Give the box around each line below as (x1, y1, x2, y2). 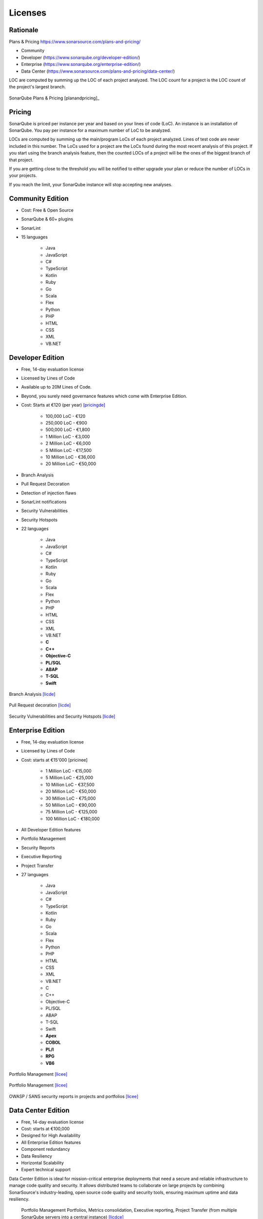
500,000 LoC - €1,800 (45, 427, 90, 433)
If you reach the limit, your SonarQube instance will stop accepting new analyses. (9, 181, 172, 187)
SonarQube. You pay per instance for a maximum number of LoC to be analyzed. (9, 127, 171, 134)
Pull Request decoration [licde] (9, 702, 71, 708)
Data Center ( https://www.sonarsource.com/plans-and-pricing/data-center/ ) (21, 68, 175, 74)
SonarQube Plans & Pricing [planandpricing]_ (9, 95, 100, 101)
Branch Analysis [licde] (9, 691, 56, 697)
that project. (9, 157, 34, 163)
